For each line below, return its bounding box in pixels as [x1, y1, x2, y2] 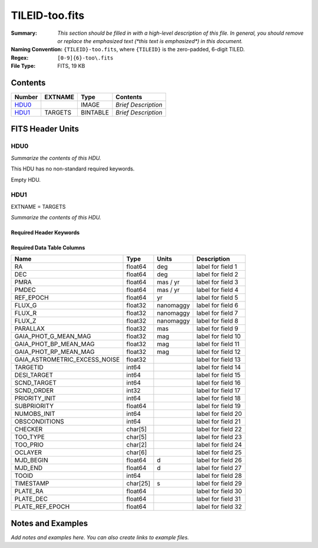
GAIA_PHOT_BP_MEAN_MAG [14, 340, 95, 348]
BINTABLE [80, 109, 109, 117]
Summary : [11, 29, 38, 37]
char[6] [126, 448, 147, 457]
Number [14, 93, 38, 101]
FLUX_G [14, 301, 37, 310]
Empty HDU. [11, 176, 41, 183]
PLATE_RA [14, 487, 44, 496]
